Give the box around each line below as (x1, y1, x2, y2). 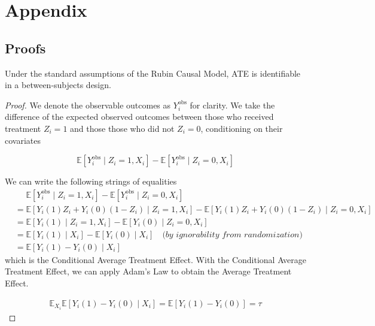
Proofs (5, 38, 46, 57)
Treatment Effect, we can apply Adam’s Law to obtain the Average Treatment (5, 265, 292, 277)
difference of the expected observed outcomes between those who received (5, 110, 274, 123)
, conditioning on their (200, 122, 283, 134)
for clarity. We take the (190, 98, 275, 111)
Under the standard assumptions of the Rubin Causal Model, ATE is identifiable (5, 67, 301, 79)
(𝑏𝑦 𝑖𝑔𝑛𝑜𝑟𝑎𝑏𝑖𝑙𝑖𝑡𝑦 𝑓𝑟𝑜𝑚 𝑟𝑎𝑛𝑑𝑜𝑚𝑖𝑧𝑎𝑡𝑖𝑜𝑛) (162, 230, 303, 239)
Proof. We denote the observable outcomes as (5, 98, 171, 111)
